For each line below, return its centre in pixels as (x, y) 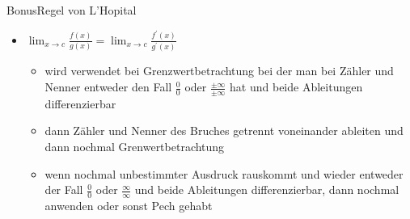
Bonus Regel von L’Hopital (72, 10)
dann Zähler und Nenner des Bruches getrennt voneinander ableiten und (224, 131)
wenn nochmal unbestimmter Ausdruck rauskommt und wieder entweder (224, 173)
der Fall (64, 190)
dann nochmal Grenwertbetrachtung (135, 147)
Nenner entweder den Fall (108, 87)
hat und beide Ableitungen (296, 87)
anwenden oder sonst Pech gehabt (129, 206)
